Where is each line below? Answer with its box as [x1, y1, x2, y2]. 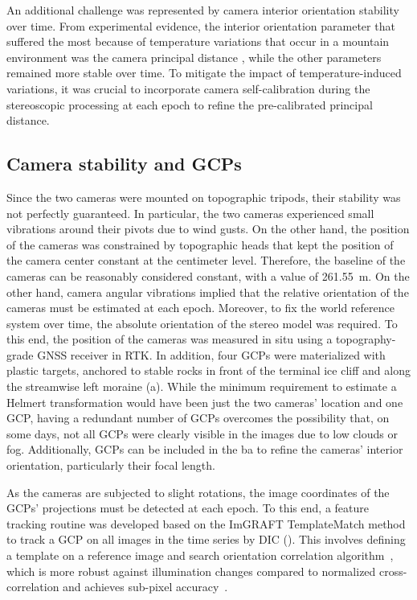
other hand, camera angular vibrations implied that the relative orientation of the [6, 283, 409, 300]
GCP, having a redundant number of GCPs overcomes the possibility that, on [6, 409, 390, 426]
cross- [379, 562, 407, 579]
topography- [336, 331, 396, 347]
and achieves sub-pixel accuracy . [63, 578, 228, 595]
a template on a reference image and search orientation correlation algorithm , [6, 547, 394, 564]
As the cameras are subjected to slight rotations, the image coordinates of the [6, 483, 390, 500]
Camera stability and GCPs [6, 151, 242, 176]
